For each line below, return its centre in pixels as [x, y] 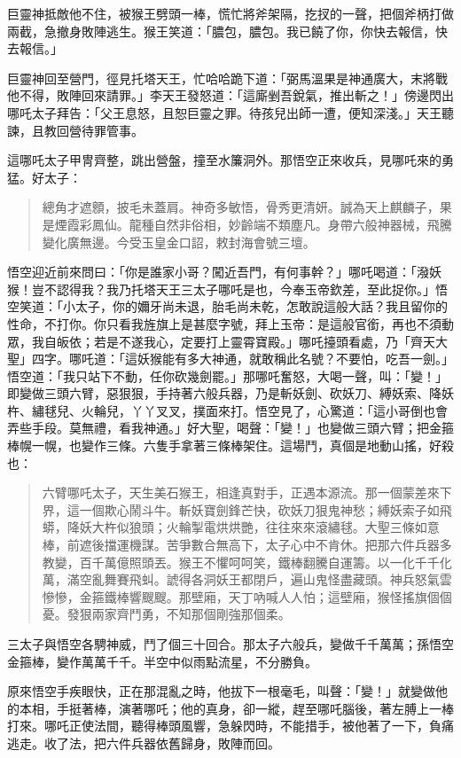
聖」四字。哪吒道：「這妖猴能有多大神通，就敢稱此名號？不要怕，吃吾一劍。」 [230, 359]
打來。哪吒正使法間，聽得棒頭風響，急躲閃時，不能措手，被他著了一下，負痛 [230, 726]
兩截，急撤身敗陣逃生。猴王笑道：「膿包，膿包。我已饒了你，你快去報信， [221, 31]
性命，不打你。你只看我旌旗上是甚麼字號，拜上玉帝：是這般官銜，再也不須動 [230, 323]
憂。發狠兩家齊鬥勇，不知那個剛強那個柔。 [166, 614]
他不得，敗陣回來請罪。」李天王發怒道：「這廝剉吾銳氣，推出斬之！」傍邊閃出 [230, 95]
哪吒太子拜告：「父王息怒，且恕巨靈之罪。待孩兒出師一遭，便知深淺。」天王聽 [230, 112]
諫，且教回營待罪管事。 [75, 130]
